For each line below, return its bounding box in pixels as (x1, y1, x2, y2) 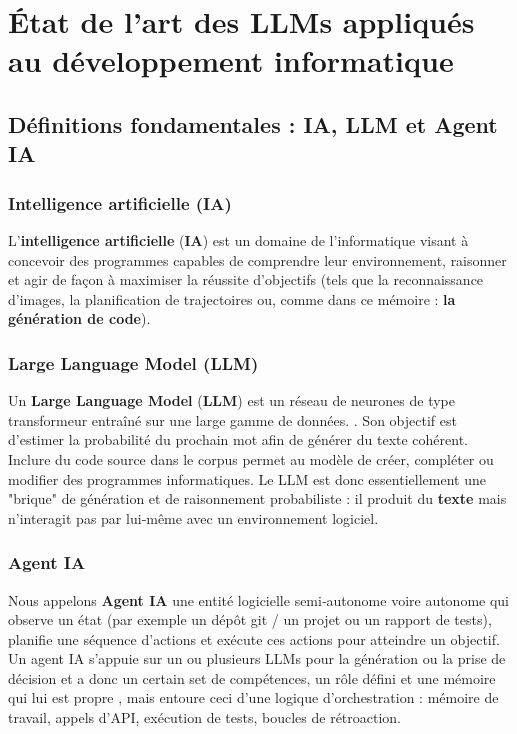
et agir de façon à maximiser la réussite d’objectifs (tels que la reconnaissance (8, 269, 484, 290)
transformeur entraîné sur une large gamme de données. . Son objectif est (8, 409, 457, 430)
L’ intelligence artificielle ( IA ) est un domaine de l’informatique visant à (8, 229, 469, 250)
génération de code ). (8, 308, 151, 329)
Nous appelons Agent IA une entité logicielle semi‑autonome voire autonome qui (8, 589, 510, 610)
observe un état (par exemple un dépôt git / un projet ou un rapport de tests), (8, 609, 492, 630)
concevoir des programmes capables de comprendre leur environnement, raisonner (8, 249, 507, 270)
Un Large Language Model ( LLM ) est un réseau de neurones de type (8, 390, 455, 411)
